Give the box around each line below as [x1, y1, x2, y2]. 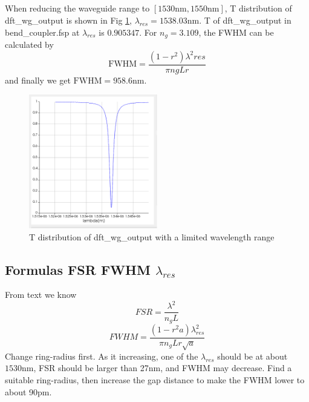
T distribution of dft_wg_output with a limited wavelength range [29, 230, 275, 243]
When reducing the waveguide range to [5, 2, 150, 15]
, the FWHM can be [198, 25, 274, 38]
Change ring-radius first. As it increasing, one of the [5, 349, 198, 362]
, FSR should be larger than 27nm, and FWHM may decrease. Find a [33, 361, 292, 374]
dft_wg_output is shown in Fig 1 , [5, 13, 132, 26]
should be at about [217, 349, 288, 362]
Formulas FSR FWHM [5, 260, 151, 278]
